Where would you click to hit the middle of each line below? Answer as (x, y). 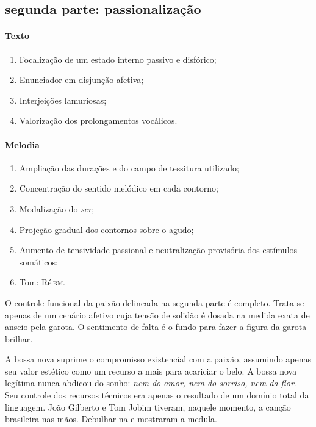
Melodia (22, 144)
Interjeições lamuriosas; (63, 100)
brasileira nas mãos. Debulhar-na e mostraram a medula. (111, 419)
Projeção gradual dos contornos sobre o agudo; (106, 229)
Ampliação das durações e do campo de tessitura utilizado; (129, 167)
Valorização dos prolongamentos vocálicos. (98, 120)
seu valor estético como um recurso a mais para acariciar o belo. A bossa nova (151, 371)
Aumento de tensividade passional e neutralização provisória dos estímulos (158, 250)
